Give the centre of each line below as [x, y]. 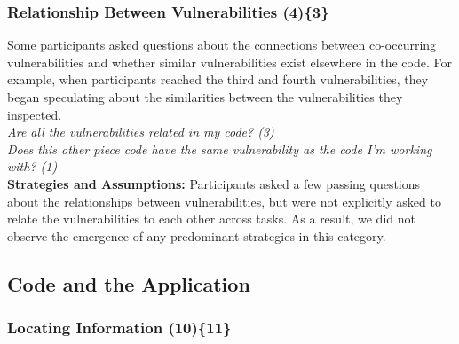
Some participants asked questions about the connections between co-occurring [222, 45]
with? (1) [32, 166]
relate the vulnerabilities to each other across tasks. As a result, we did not [211, 219]
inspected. [35, 114]
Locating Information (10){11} [119, 328]
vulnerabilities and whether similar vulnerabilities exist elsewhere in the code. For [229, 62]
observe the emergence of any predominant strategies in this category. [197, 235]
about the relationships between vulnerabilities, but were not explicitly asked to [224, 201]
